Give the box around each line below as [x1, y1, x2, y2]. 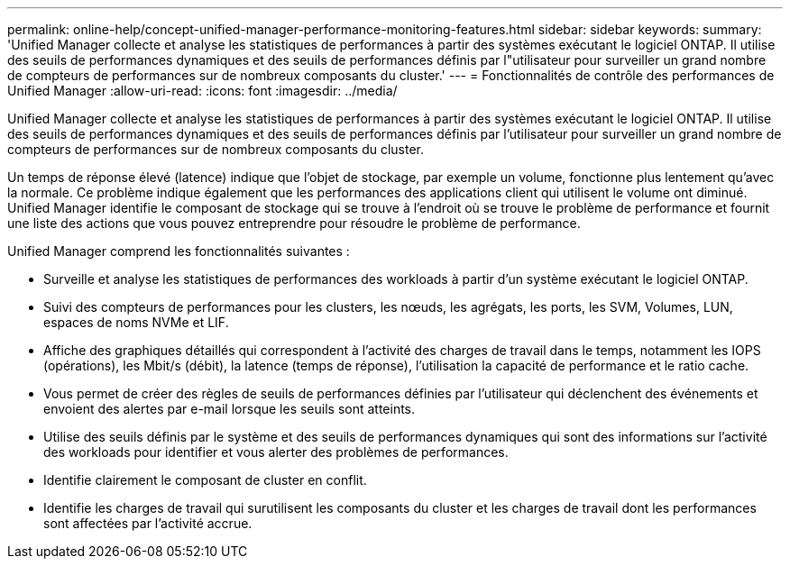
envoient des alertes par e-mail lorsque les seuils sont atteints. [43, 401, 416, 416]
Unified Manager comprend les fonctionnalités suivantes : [7, 243, 350, 259]
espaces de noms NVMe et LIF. [43, 315, 229, 330]
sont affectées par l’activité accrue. [43, 516, 253, 531]
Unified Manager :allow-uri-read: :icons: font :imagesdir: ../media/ [7, 83, 398, 98]
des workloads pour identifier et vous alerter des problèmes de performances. [43, 444, 509, 460]
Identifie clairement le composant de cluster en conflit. [43, 472, 367, 488]
